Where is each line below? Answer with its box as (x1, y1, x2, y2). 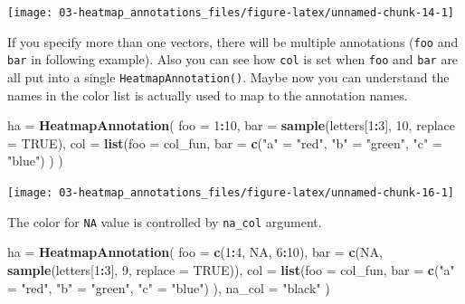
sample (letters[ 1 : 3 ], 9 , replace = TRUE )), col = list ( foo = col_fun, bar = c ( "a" (7, 260, 455, 279)
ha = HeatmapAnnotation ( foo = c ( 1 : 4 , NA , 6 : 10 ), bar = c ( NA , (7, 242, 383, 261)
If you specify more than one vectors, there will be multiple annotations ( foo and (7, 32, 459, 51)
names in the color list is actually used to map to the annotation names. (7, 85, 408, 104)
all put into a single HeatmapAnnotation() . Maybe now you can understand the (7, 67, 450, 86)
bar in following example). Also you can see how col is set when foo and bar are (7, 50, 459, 69)
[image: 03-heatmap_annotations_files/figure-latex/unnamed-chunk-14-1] (7, 6, 454, 19)
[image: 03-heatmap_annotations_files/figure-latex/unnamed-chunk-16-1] (7, 186, 454, 199)
